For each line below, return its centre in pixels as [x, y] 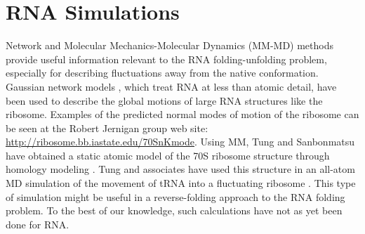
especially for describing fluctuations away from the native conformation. [162, 73]
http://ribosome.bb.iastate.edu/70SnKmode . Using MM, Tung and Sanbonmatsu [180, 142]
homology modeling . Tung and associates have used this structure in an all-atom [180, 169]
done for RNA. [38, 224]
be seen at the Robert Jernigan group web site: [107, 128]
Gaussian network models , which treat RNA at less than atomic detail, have [171, 86]
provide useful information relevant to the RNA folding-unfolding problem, [166, 59]
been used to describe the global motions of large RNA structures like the [164, 100]
